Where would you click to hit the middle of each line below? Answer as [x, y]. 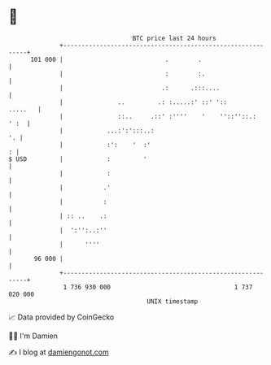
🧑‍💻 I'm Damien [33, 336]
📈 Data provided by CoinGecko [61, 317]
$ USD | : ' [78, 159]
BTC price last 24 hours [175, 38]
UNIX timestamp [173, 301]
